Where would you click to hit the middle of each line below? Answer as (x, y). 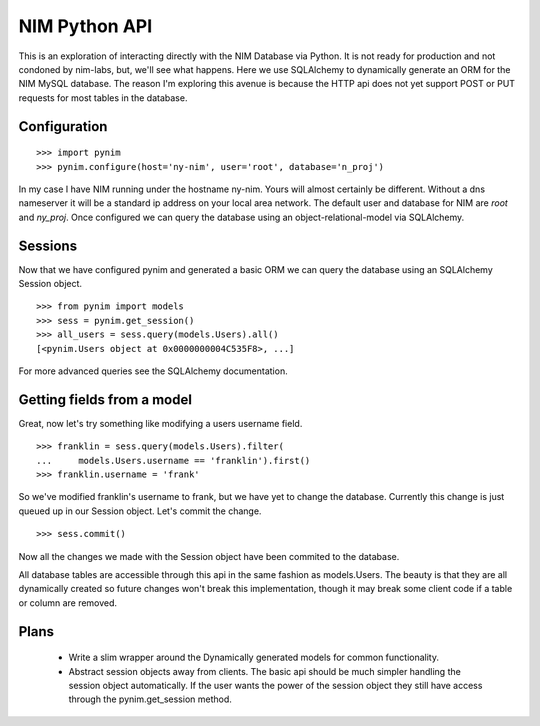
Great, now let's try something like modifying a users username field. (160, 423)
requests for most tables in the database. (103, 97)
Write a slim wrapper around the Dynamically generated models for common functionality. (254, 657)
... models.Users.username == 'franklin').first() (173, 460)
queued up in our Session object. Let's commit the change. (140, 511)
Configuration (63, 126)
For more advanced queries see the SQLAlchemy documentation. (153, 371)
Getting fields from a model (105, 399)
